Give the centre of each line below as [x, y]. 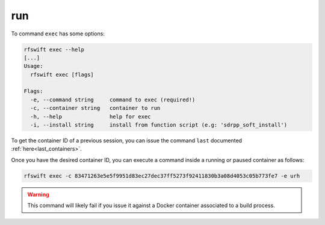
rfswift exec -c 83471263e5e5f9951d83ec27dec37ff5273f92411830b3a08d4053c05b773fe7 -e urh [162, 176]
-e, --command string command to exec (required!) [113, 100]
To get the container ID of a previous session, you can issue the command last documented [127, 140]
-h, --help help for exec [91, 116]
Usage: [33, 66]
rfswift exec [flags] [62, 74]
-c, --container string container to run [95, 108]
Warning [38, 194]
